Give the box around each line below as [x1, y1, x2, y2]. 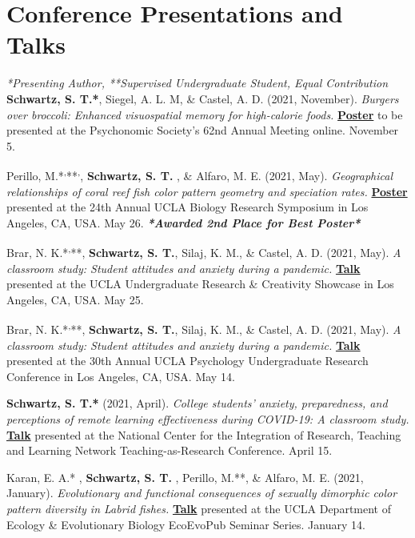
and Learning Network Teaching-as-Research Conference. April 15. [6, 442, 333, 459]
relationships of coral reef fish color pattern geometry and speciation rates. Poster [6, 183, 408, 199]
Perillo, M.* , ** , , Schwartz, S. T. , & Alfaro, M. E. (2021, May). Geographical [6, 165, 393, 183]
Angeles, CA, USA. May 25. [6, 291, 144, 307]
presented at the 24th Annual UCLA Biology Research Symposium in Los [6, 199, 369, 215]
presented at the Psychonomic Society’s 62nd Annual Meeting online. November [6, 122, 399, 139]
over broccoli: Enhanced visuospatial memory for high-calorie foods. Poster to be [6, 106, 403, 122]
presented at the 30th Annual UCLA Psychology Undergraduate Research [6, 352, 369, 369]
